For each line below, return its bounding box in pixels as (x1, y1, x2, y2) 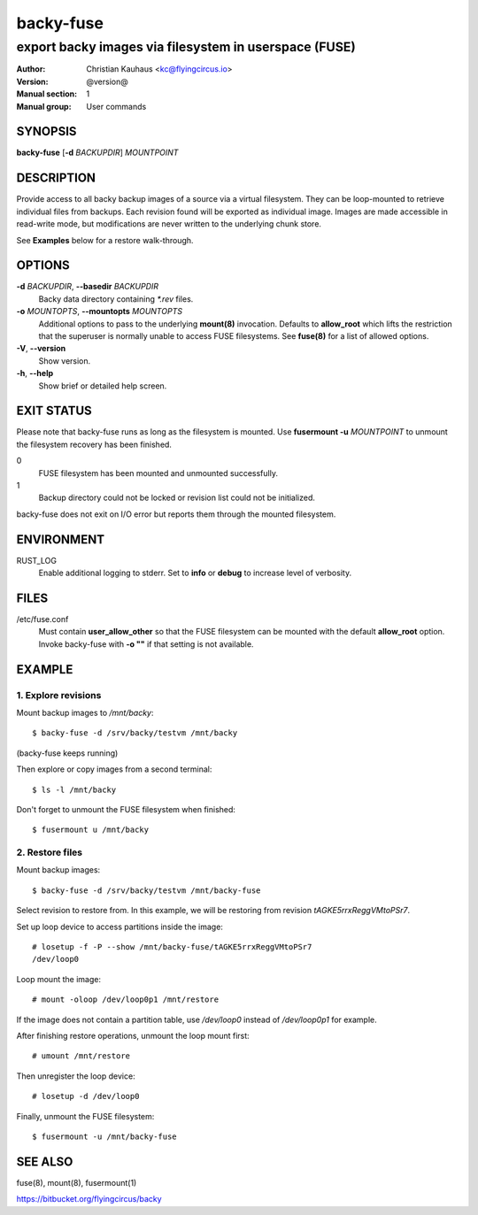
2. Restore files (16, 846, 83, 858)
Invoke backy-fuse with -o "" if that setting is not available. (38, 638, 254, 650)
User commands (86, 101, 147, 112)
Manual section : (16, 88, 78, 99)
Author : (16, 64, 46, 74)
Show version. (38, 355, 91, 366)
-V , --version (16, 343, 66, 354)
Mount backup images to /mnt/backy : (16, 707, 154, 718)
